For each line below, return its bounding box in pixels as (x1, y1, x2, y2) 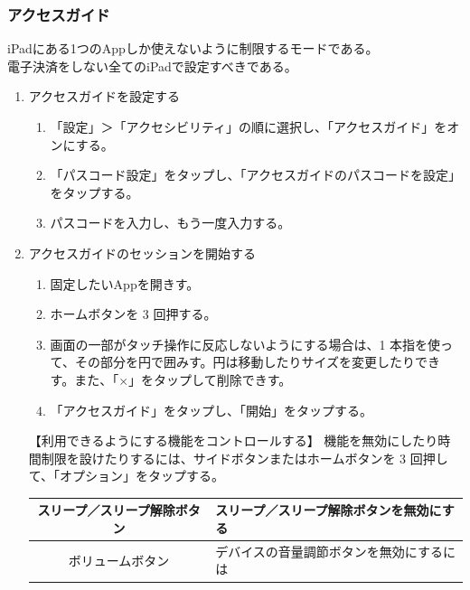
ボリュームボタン (68, 550, 170, 569)
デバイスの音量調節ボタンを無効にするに (215, 541, 456, 560)
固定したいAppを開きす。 (50, 274, 200, 293)
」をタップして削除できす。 (128, 370, 292, 389)
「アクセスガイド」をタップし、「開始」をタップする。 (50, 400, 372, 419)
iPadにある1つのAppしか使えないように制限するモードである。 (7, 39, 379, 58)
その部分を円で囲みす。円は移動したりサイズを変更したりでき (74, 352, 441, 371)
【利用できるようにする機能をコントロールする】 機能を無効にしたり (28, 431, 438, 450)
